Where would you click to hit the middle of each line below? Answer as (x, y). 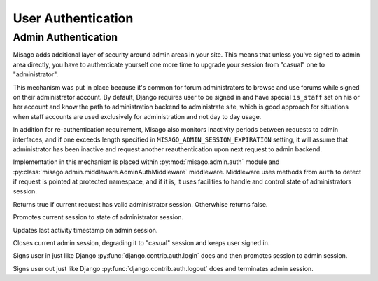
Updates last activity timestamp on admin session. (85, 230)
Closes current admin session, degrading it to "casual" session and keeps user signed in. (141, 243)
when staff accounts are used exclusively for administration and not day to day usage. (137, 116)
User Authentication (73, 18)
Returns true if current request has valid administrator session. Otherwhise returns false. (140, 204)
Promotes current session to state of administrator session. (98, 217)
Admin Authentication (65, 37)
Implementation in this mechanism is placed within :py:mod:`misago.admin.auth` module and (146, 162)
